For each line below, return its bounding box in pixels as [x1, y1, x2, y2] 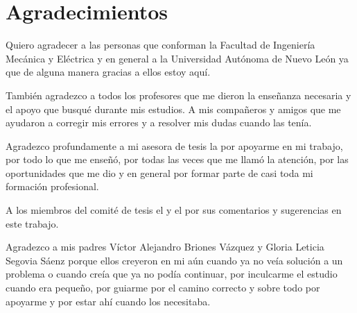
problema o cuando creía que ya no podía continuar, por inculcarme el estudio [6, 267, 338, 281]
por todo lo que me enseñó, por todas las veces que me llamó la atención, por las [6, 152, 349, 167]
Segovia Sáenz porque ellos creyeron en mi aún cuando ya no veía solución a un [6, 253, 343, 267]
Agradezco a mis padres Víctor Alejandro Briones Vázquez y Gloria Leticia [6, 239, 324, 254]
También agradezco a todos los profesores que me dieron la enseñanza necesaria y [6, 87, 351, 102]
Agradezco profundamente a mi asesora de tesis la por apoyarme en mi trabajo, [6, 138, 343, 153]
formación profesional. [6, 179, 99, 194]
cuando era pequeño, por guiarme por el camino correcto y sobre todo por [6, 280, 320, 295]
